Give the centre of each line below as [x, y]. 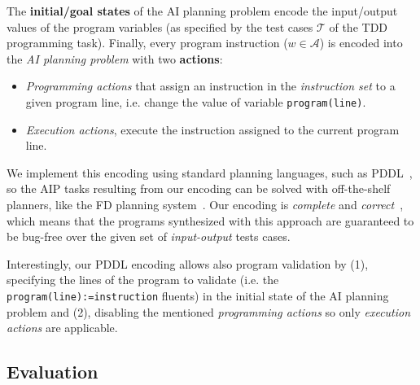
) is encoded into [361, 43]
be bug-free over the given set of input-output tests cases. [149, 236]
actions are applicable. [62, 328]
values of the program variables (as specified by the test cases [160, 26]
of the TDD [359, 26]
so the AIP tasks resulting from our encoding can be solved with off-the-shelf [199, 188]
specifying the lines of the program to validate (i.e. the [143, 280]
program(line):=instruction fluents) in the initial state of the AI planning [198, 295]
